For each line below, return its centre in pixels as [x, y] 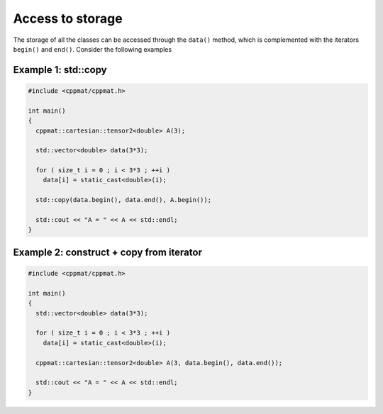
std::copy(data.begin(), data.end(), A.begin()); [124, 200]
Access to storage [68, 18]
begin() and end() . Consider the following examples [93, 49]
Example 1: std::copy [60, 70]
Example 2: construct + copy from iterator [107, 252]
